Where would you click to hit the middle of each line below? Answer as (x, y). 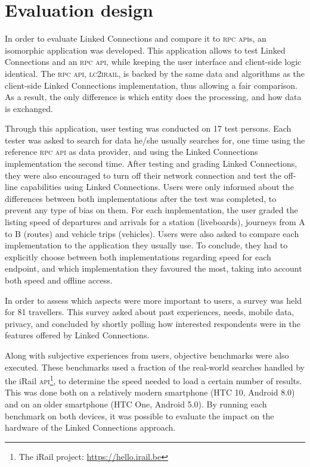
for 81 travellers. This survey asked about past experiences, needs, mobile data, (150, 312)
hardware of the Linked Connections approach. (90, 427)
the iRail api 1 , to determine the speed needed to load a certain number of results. (154, 380)
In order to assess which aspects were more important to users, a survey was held (153, 300)
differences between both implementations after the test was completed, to (141, 198)
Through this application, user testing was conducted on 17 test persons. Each (148, 128)
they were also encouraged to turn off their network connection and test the (143, 175)
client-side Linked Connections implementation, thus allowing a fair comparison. (151, 85)
